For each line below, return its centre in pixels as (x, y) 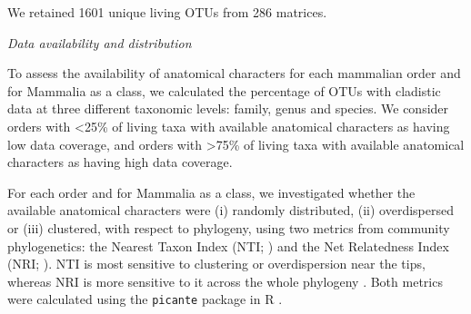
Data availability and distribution (100, 42)
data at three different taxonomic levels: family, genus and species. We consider (228, 108)
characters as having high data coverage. (120, 162)
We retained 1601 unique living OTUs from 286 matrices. (167, 12)
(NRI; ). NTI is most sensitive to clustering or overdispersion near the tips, (216, 264)
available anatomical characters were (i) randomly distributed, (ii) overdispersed (230, 210)
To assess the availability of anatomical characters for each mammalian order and (234, 73)
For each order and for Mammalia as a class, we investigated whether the (211, 192)
